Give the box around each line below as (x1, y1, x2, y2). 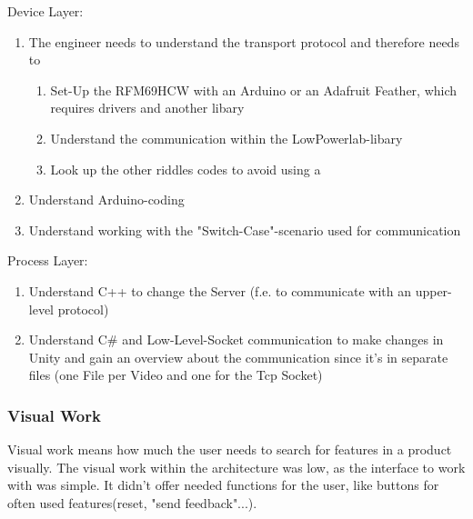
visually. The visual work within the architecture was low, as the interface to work (7, 457, 466, 476)
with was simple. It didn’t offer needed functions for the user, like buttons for (7, 475, 439, 494)
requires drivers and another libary (50, 98, 245, 117)
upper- (415, 281, 452, 300)
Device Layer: (7, 2, 84, 20)
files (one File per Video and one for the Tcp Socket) (28, 365, 323, 384)
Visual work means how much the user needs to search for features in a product (7, 440, 452, 459)
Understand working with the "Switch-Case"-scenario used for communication (28, 220, 461, 239)
